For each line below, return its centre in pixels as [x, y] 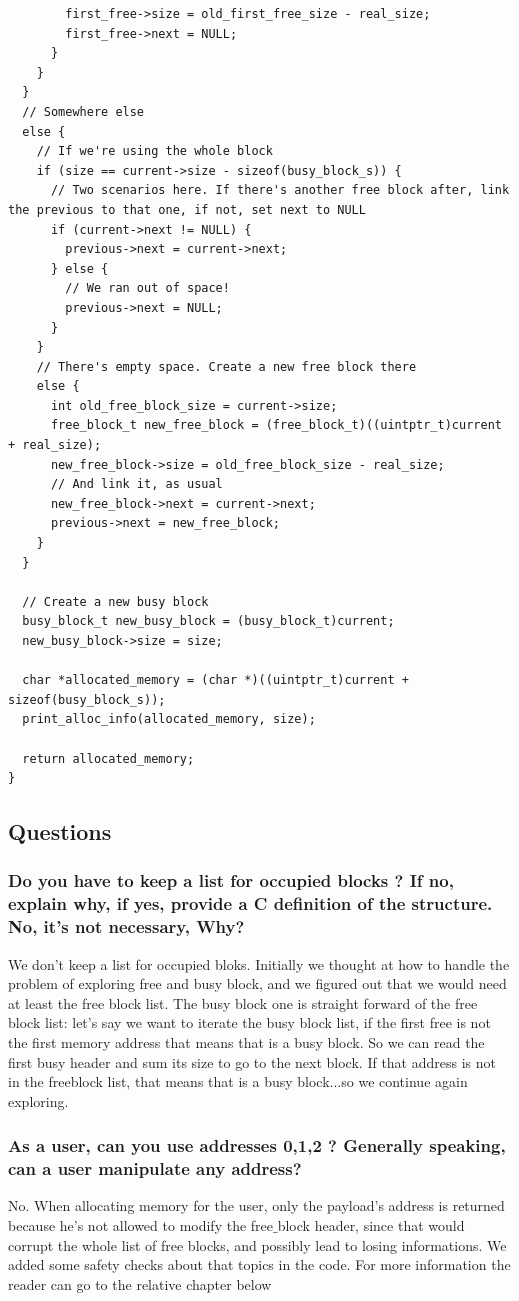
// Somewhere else [83, 111]
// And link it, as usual [136, 484]
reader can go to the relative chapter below [140, 1283]
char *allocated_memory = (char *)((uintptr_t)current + [215, 680]
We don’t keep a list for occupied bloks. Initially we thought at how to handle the [259, 963]
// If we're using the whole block [154, 151]
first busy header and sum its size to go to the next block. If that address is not [252, 1061]
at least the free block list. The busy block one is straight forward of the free [243, 1002]
